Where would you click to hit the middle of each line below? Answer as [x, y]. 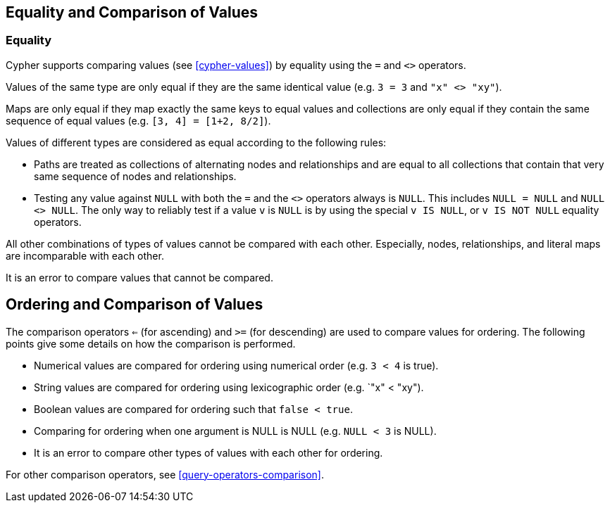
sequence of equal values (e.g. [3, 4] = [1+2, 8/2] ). [138, 120]
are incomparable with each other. [85, 255]
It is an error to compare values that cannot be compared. [139, 277]
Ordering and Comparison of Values [135, 305]
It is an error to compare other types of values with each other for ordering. [208, 452]
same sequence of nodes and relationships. [135, 176]
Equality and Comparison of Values [132, 12]
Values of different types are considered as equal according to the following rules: [196, 142]
